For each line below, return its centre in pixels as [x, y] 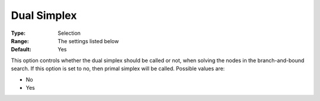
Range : [20, 41]
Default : [21, 50]
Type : [18, 33]
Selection [69, 33]
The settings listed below [88, 41]
